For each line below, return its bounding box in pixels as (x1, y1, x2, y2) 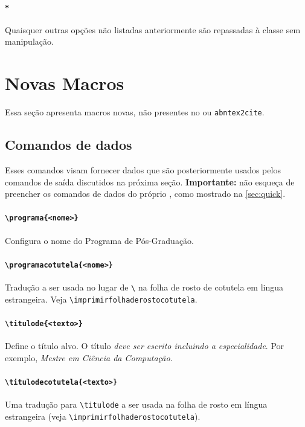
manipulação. (5, 35, 54, 48)
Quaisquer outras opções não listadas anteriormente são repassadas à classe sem (5, 23, 301, 36)
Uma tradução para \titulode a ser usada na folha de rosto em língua (5, 398, 268, 411)
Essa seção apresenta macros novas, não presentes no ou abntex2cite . (5, 106, 265, 118)
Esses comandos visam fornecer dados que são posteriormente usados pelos (5, 164, 281, 176)
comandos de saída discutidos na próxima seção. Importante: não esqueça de (5, 175, 295, 188)
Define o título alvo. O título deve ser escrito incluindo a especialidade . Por (5, 339, 284, 352)
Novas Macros (5, 71, 124, 95)
